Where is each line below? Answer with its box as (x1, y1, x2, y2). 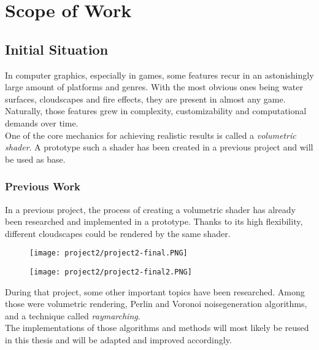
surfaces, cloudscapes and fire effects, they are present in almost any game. (5, 92, 286, 105)
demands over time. (5, 116, 79, 129)
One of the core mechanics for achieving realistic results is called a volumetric (5, 128, 296, 141)
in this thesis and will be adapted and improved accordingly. (5, 333, 232, 346)
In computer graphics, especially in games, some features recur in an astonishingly (5, 68, 314, 81)
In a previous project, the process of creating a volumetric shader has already (5, 203, 296, 216)
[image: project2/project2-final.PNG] (29, 249, 188, 258)
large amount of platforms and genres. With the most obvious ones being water (5, 80, 303, 93)
